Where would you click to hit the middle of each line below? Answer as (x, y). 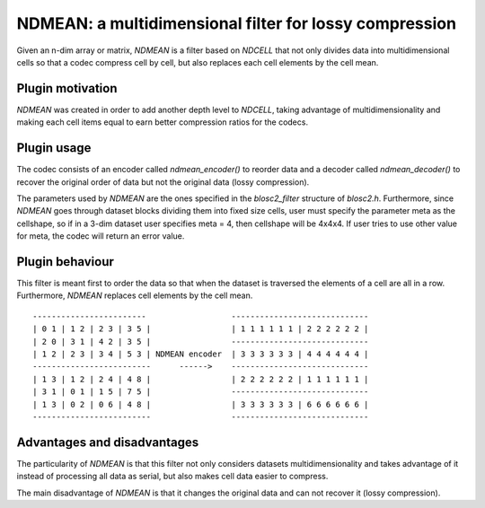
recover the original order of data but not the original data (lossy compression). (163, 182)
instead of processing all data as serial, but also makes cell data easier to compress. (172, 477)
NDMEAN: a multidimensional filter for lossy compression (237, 23)
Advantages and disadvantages (108, 442)
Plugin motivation (67, 88)
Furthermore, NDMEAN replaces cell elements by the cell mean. (135, 295)
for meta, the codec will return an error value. (101, 236)
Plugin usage (54, 148)
